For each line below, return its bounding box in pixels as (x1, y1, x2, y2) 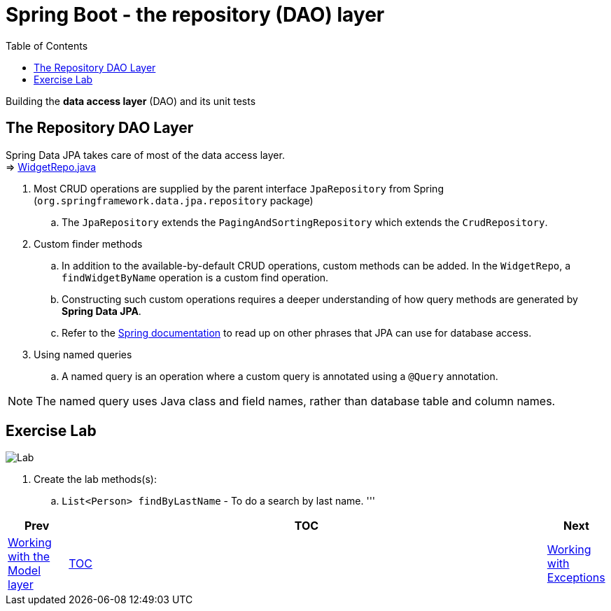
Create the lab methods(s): (34, 473, 157, 486)
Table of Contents (6, 39, 88, 52)
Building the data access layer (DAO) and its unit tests (6, 94, 256, 107)
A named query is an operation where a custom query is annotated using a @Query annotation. (62, 370, 498, 382)
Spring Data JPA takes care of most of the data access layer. (6, 148, 285, 161)
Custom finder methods (34, 237, 143, 250)
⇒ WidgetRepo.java (6, 160, 97, 173)
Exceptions (547, 570, 605, 585)
